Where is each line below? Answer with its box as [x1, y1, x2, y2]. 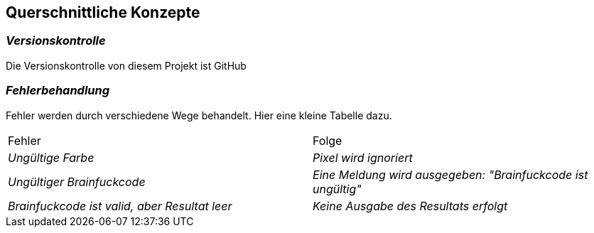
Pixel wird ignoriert [313, 150, 413, 165]
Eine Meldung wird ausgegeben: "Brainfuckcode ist [313, 167, 588, 182]
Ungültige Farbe [8, 150, 94, 165]
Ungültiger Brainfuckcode [8, 174, 146, 189]
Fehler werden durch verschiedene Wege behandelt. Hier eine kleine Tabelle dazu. [6, 109, 392, 121]
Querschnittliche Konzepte [6, 4, 200, 21]
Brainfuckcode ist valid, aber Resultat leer [8, 198, 232, 213]
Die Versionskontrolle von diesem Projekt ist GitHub [6, 59, 247, 72]
